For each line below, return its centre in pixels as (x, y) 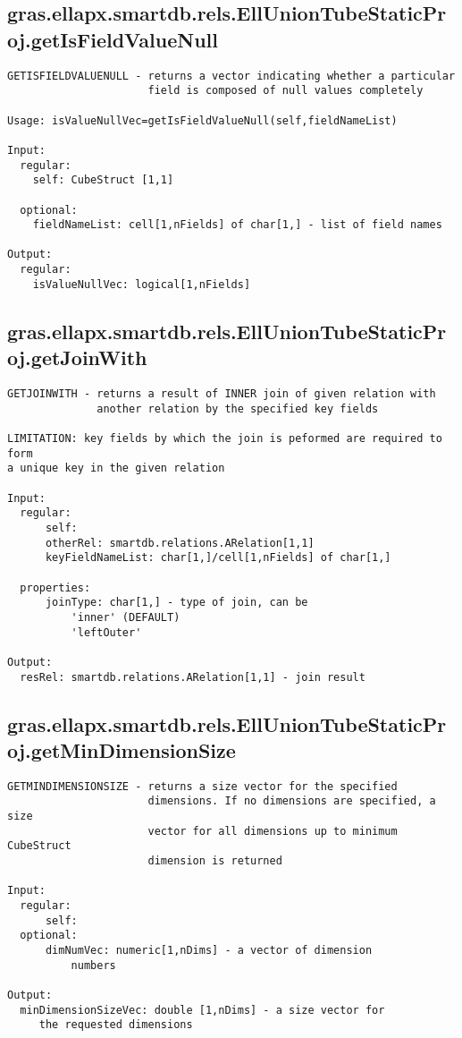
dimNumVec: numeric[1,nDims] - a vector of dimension (209, 950)
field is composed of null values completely (286, 91)
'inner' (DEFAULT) (126, 617)
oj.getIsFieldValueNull (113, 39)
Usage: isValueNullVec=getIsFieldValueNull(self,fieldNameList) (202, 120)
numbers (93, 965)
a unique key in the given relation (116, 468)
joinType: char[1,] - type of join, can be (176, 603)
